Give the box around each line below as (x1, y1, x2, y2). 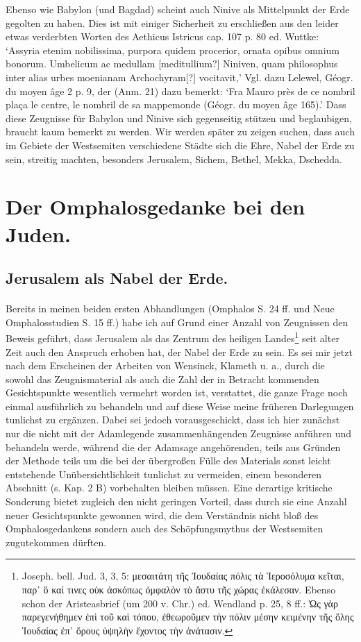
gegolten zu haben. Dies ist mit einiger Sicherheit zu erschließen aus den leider (6, 15, 339, 30)
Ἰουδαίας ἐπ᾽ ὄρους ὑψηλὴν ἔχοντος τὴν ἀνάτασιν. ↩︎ (22, 623, 233, 637)
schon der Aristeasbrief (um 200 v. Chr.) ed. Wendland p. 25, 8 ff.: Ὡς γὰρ (22, 595, 338, 610)
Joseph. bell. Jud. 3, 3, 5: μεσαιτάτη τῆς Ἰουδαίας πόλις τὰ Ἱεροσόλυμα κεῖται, (22, 568, 344, 583)
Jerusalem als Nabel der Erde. (6, 267, 228, 289)
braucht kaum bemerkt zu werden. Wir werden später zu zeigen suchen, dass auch (6, 124, 355, 139)
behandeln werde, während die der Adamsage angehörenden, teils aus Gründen (6, 439, 341, 454)
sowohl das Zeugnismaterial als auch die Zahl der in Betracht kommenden (6, 371, 319, 386)
